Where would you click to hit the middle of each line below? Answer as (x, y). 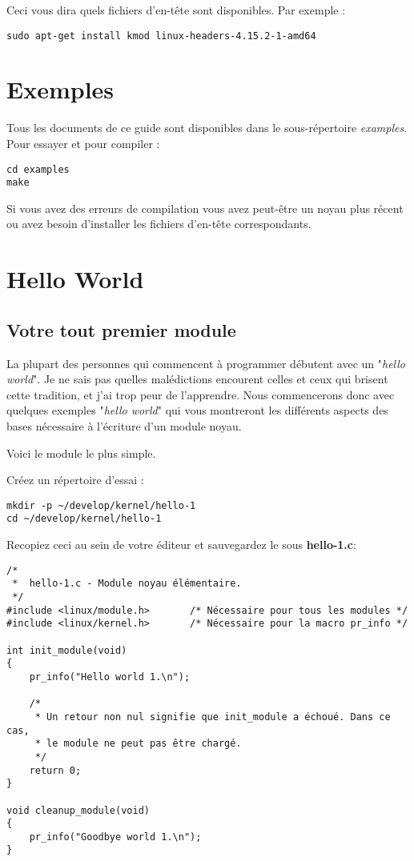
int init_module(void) (67, 650)
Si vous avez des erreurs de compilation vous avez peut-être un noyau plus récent (205, 208)
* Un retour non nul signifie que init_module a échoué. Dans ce (213, 717)
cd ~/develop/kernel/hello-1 (84, 519)
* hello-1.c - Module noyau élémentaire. (127, 584)
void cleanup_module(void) (78, 810)
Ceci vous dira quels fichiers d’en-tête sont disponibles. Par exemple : (176, 10)
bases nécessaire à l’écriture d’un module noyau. (124, 426)
